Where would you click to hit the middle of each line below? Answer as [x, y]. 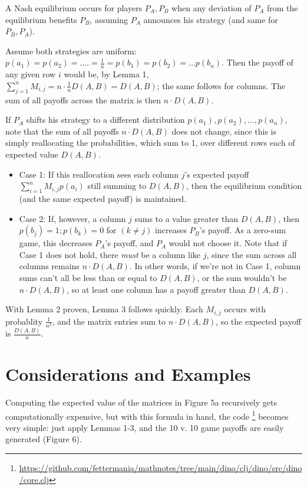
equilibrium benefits [41, 19]
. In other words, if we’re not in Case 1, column [215, 266]
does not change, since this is [224, 131]
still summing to [117, 186]
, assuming [109, 19]
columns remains [49, 266]
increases [171, 230]
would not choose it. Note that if [228, 243]
